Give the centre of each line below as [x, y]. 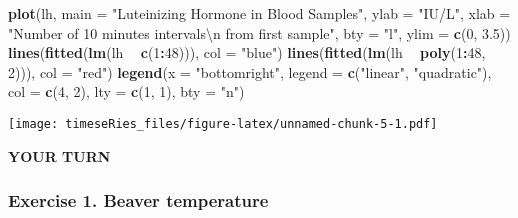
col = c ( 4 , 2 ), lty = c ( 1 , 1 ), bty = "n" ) [126, 91]
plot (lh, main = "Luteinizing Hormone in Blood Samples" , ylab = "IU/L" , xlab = [259, 13]
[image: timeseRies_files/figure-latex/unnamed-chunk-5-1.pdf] [223, 123]
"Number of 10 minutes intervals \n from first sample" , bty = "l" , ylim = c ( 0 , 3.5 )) [259, 32]
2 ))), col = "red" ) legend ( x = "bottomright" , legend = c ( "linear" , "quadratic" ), [250, 71]
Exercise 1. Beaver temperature [138, 200]
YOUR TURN [59, 155]
